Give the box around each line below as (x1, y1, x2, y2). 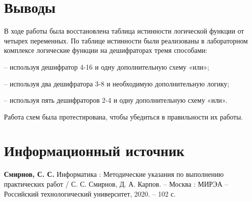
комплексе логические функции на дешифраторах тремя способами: (4, 45, 208, 55)
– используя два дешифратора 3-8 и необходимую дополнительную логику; (4, 78, 229, 88)
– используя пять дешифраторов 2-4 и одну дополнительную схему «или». (4, 95, 227, 105)
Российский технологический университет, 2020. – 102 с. (4, 188, 176, 199)
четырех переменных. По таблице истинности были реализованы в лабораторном (4, 35, 248, 45)
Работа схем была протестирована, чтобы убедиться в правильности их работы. (4, 111, 243, 121)
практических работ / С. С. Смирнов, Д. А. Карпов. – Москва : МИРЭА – (4, 179, 228, 189)
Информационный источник (4, 140, 184, 161)
